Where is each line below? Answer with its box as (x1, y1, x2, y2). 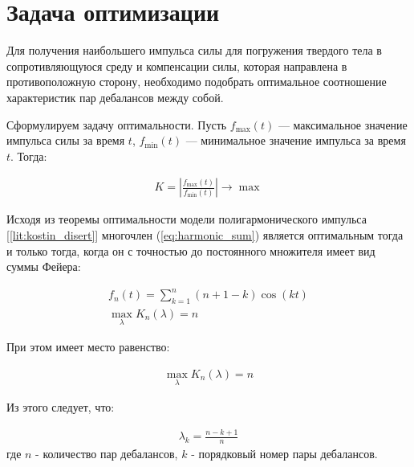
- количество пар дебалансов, (35, 444, 178, 461)
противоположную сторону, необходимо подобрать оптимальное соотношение (6, 73, 387, 90)
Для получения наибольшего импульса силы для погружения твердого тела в (6, 42, 382, 59)
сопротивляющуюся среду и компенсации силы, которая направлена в (6, 57, 347, 74)
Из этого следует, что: (6, 399, 115, 416)
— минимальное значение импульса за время (185, 132, 406, 149)
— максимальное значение (278, 116, 408, 133)
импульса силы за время (6, 132, 125, 149)
